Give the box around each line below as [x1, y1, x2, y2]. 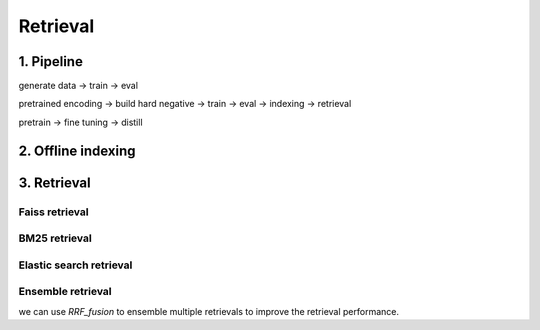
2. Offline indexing [18, 142, 136, 159]
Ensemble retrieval [18, 285, 112, 299]
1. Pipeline [18, 53, 84, 70]
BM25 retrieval [18, 231, 92, 245]
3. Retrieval [18, 174, 91, 191]
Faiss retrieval [18, 205, 89, 219]
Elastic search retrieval [18, 258, 133, 272]
